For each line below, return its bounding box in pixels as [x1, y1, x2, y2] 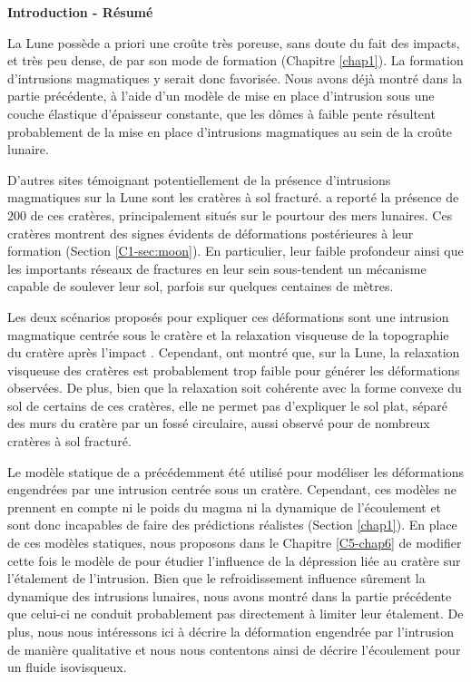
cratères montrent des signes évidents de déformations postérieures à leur [7, 223, 414, 242]
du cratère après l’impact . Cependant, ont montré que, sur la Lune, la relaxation [7, 343, 460, 362]
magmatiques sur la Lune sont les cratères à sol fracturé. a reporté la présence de [7, 188, 459, 207]
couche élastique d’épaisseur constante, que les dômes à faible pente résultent [7, 103, 436, 122]
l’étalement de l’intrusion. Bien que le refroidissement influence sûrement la [7, 569, 426, 588]
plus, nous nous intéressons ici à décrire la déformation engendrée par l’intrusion [7, 622, 454, 640]
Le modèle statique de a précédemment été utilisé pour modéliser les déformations [7, 462, 465, 481]
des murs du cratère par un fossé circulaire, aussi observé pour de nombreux [7, 414, 430, 433]
